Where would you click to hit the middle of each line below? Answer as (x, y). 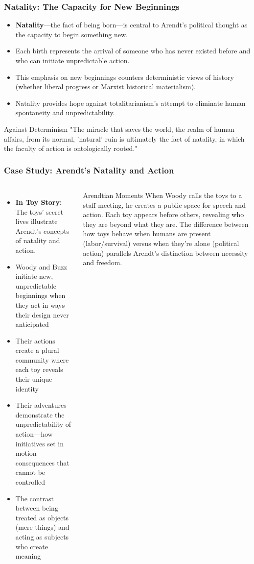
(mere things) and (42, 527)
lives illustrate (36, 221)
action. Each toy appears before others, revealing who (163, 214)
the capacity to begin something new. (71, 34)
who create (32, 546)
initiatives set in (39, 443)
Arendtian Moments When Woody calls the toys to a (162, 195)
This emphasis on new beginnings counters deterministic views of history (125, 77)
